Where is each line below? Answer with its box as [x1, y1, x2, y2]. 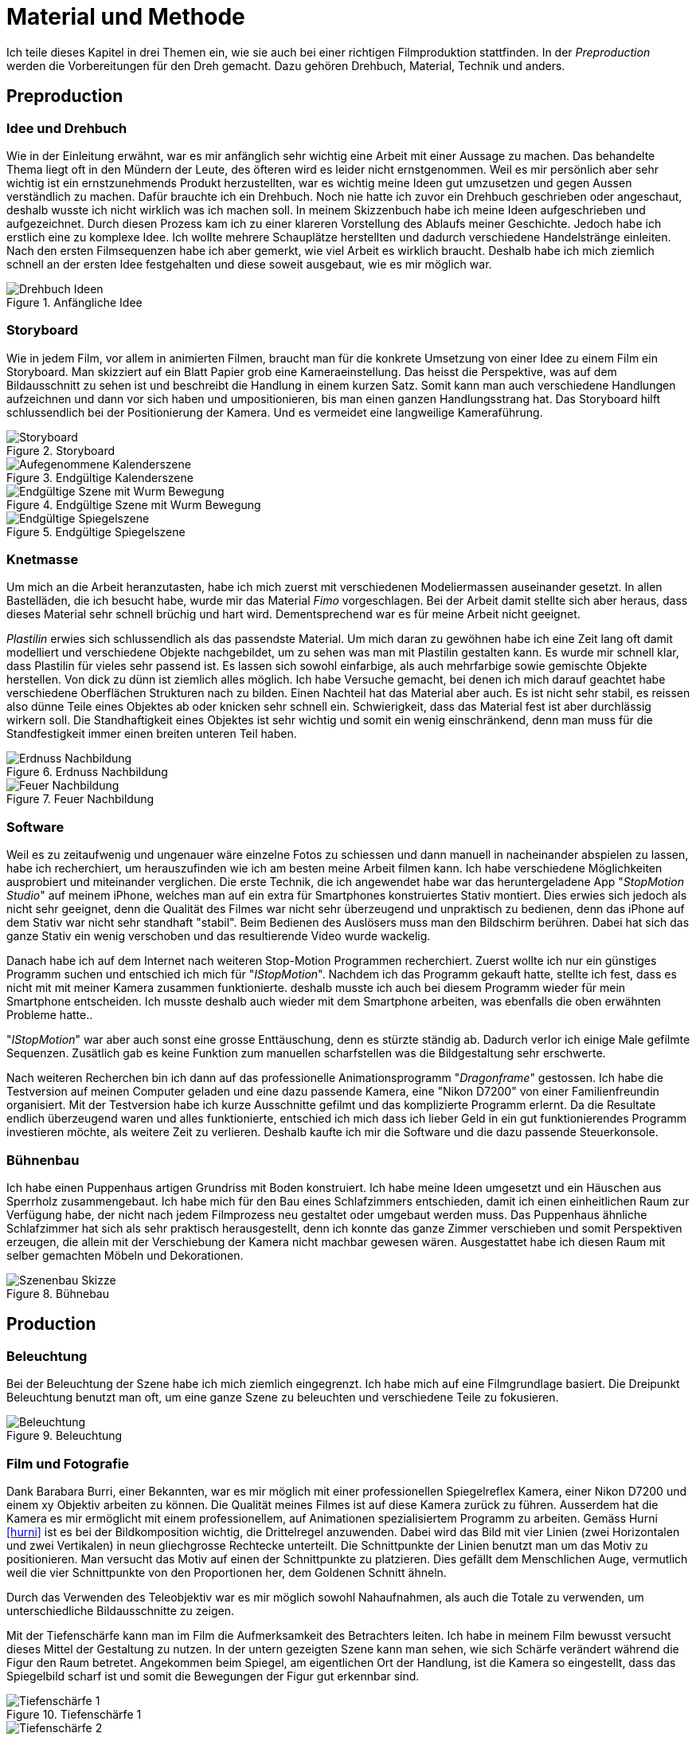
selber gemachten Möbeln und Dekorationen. [6, 1248, 244, 1262]
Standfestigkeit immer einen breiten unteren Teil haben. [6, 727, 297, 741]
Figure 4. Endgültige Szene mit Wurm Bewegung [6, 497, 261, 512]
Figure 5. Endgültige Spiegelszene [6, 524, 186, 539]
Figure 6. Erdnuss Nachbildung [6, 765, 168, 779]
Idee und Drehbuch [6, 120, 127, 136]
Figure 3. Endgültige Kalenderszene [6, 470, 194, 484]
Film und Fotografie [6, 1455, 129, 1472]
